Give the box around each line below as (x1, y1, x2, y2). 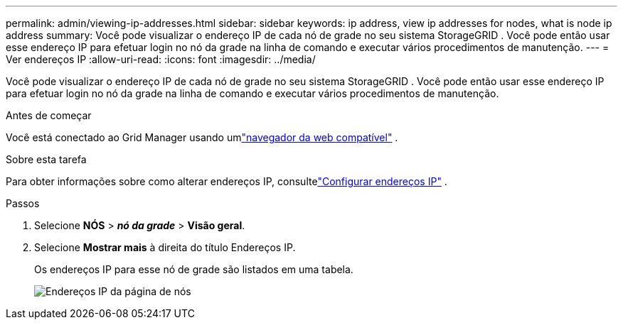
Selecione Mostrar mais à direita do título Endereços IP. (34, 241, 296, 253)
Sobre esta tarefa (6, 153, 87, 165)
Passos (6, 197, 40, 209)
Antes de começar (6, 109, 92, 121)
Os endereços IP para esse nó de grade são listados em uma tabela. (34, 263, 353, 275)
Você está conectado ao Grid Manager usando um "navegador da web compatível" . (6, 131, 398, 143)
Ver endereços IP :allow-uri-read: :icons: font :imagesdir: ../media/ (6, 53, 316, 65)
